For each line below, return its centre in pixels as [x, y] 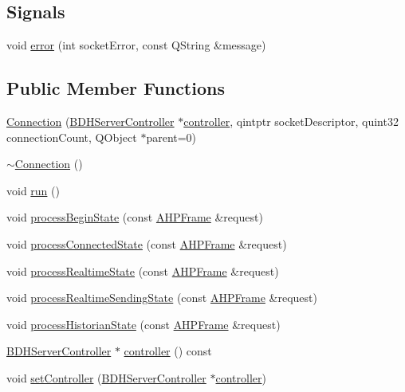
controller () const [168, 351]
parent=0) [171, 137]
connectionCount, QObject [72, 137]
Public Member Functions [116, 88]
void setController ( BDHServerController [106, 377]
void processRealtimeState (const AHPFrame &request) [143, 270]
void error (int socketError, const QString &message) [136, 45]
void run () [33, 190]
